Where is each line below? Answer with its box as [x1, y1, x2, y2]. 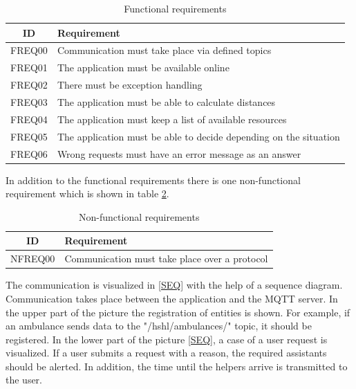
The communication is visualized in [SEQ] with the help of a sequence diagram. [6, 278, 343, 292]
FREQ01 [10, 60, 48, 75]
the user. [6, 372, 43, 387]
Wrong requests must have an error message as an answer [57, 146, 301, 161]
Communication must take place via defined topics [57, 43, 272, 57]
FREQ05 [10, 129, 48, 143]
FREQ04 [10, 111, 48, 126]
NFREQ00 [10, 251, 55, 266]
